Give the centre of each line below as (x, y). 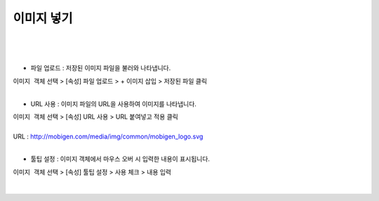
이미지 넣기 (43, 18)
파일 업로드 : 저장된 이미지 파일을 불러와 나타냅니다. (101, 68)
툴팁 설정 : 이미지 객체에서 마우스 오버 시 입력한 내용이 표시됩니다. (120, 159)
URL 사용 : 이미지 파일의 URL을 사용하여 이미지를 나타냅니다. (113, 104)
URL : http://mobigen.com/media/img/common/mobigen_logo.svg (108, 136)
